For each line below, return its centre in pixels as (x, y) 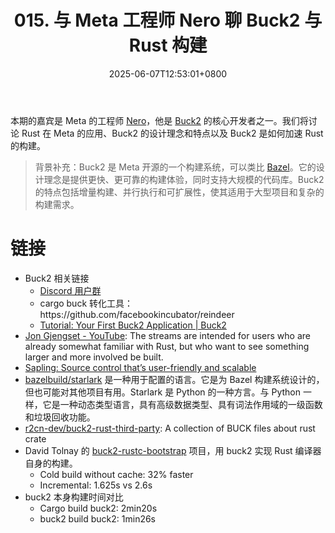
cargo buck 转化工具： (86, 303)
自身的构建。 (51, 463)
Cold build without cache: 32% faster (116, 474)
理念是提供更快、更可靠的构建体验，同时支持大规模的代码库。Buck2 (184, 179)
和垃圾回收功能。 (60, 417)
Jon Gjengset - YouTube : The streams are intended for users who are (167, 335)
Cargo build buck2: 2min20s (98, 508)
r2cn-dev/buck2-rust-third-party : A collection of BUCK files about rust (170, 428)
